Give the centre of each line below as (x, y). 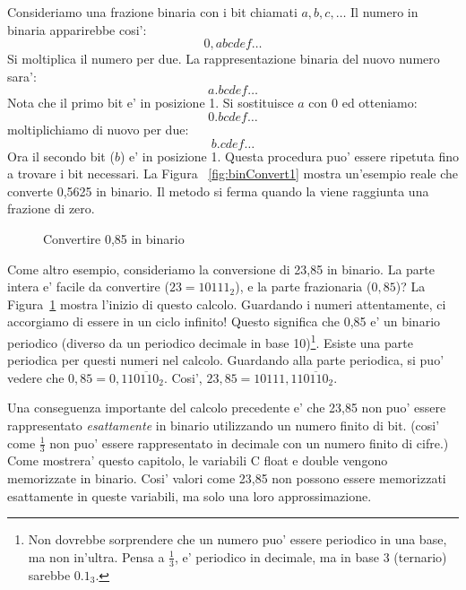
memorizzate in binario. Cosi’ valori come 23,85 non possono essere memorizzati (227, 477)
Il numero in (384, 12)
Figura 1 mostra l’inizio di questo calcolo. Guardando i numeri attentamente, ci (227, 304)
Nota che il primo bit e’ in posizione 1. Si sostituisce (151, 103)
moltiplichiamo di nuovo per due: (98, 129)
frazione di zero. (51, 208)
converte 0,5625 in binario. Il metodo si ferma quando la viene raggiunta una (218, 191)
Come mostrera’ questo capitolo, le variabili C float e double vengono (198, 460)
